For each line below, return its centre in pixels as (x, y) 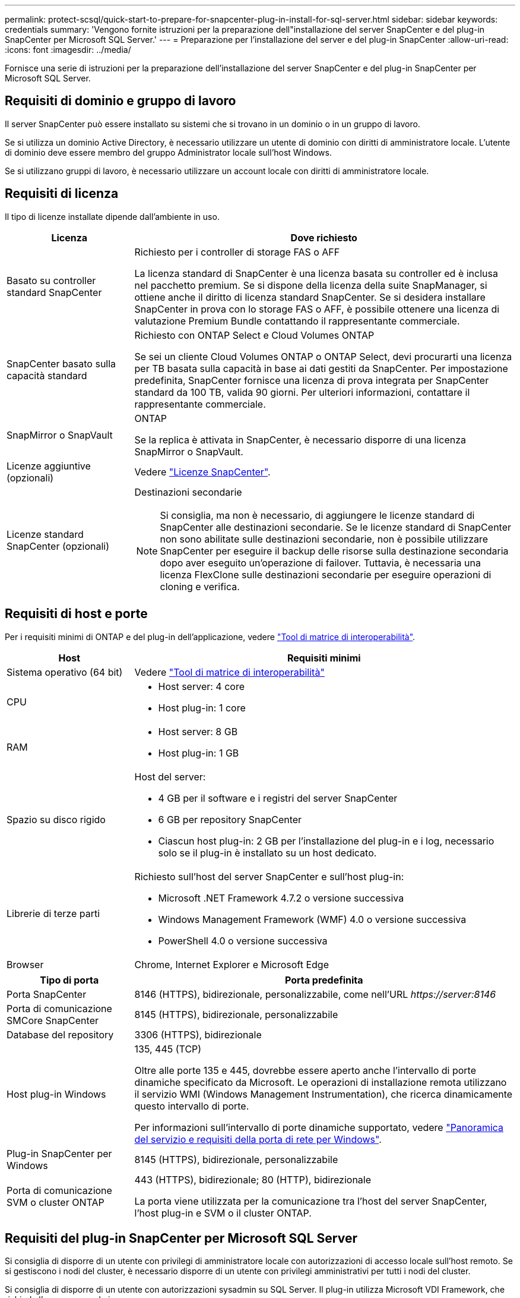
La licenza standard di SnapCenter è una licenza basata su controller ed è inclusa (316, 273)
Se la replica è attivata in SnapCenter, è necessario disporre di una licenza (300, 440)
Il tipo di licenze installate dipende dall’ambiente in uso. (112, 216)
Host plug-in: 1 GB (199, 753)
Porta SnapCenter (47, 994)
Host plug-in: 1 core (202, 708)
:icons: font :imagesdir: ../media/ (68, 50)
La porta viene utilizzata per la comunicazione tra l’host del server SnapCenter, (311, 1201)
